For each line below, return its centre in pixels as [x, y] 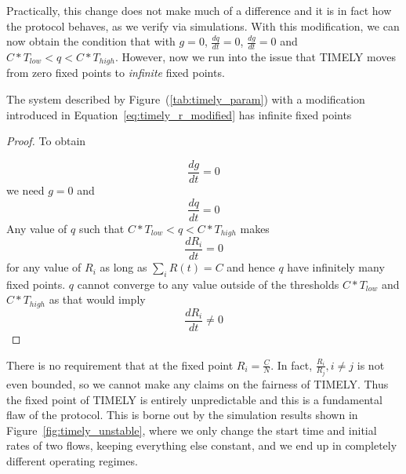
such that [101, 228]
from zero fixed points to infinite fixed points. [116, 73]
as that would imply [97, 299]
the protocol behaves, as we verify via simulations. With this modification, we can [203, 26]
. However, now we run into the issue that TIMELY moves [255, 57]
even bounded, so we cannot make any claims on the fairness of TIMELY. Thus [198, 384]
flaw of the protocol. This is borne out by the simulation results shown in [182, 415]
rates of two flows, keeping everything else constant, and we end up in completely [202, 445]
